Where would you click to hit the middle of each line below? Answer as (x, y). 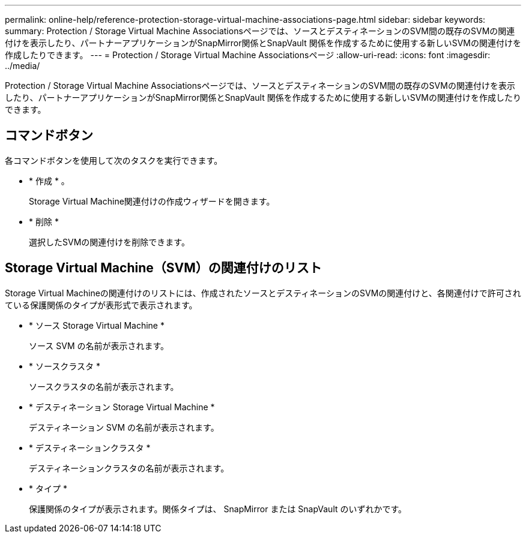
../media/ (23, 66)
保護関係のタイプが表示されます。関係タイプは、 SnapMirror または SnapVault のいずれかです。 (218, 509)
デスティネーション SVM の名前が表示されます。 (124, 427)
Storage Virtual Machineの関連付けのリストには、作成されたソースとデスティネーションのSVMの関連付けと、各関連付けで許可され (263, 293)
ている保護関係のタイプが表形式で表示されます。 (101, 305)
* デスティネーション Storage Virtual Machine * (122, 407)
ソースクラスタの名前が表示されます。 (104, 386)
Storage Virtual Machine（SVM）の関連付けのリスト (163, 268)
